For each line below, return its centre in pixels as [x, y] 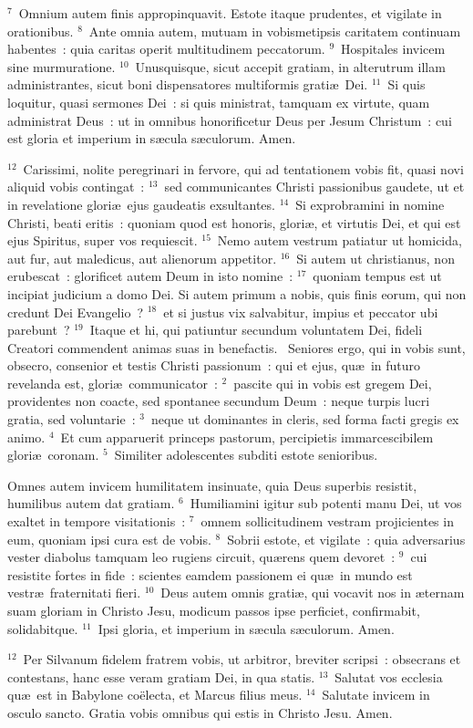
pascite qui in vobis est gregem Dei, [333, 383]
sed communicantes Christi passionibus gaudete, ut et [314, 187]
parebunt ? [39, 330]
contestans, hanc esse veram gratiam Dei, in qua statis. [161, 676]
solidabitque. [43, 628]
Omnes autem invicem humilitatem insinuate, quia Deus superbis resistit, [212, 485]
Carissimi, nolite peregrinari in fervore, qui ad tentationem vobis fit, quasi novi [243, 168]
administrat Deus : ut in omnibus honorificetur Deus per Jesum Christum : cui [230, 120]
